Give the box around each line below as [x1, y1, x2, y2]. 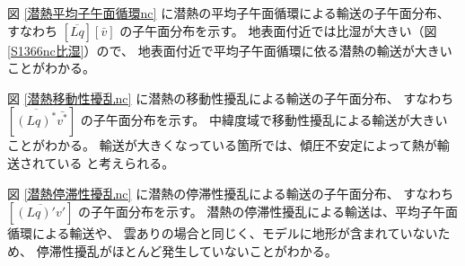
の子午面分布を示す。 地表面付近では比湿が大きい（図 [119, 21, 437, 40]
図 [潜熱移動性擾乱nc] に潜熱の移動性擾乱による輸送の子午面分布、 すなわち [7, 88, 454, 107]
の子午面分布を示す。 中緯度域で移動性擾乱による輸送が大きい [80, 111, 448, 129]
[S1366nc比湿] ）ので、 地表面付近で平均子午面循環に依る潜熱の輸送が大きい [7, 40, 452, 59]
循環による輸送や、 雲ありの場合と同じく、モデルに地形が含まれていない [7, 224, 438, 243]
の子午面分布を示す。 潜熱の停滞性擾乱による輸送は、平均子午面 [78, 202, 458, 221]
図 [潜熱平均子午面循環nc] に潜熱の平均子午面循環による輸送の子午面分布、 [7, 4, 450, 22]
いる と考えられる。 [57, 153, 175, 172]
